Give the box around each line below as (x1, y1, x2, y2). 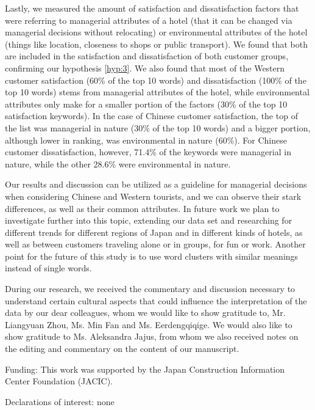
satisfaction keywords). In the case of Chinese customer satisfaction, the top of (5, 109, 298, 122)
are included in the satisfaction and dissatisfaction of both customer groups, (5, 49, 289, 62)
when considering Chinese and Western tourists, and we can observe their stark (5, 189, 302, 202)
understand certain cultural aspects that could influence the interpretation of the (5, 294, 307, 307)
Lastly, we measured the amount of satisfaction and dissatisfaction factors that (5, 2, 299, 14)
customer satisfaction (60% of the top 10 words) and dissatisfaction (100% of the (5, 73, 306, 86)
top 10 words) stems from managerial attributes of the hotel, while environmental (5, 86, 310, 98)
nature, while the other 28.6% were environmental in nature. (5, 157, 231, 170)
